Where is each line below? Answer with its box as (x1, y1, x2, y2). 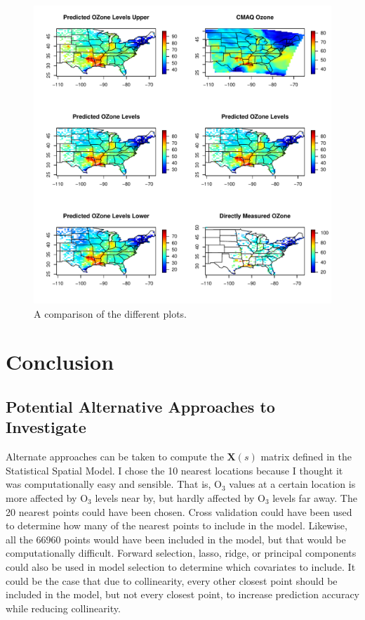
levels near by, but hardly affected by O (95, 490, 265, 505)
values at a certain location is (229, 477, 356, 491)
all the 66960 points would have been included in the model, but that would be (6, 531, 346, 546)
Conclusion (6, 347, 114, 376)
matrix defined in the (260, 449, 352, 464)
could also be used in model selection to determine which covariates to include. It (6, 559, 356, 574)
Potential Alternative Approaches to (6, 395, 275, 417)
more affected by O (6, 490, 88, 505)
